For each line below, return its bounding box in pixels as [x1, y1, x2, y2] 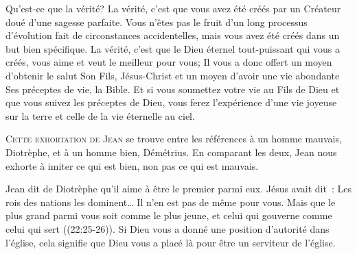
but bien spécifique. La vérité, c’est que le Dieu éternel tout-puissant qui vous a [5, 41, 340, 55]
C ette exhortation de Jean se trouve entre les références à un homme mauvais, [5, 131, 342, 146]
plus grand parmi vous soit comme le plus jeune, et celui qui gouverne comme [5, 208, 332, 223]
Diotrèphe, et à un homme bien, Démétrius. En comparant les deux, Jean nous [5, 144, 337, 159]
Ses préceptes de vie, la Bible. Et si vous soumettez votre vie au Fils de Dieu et [5, 81, 340, 96]
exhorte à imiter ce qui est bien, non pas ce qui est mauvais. [5, 158, 259, 173]
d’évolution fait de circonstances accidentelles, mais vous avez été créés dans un [5, 28, 340, 42]
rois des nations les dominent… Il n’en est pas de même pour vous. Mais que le [5, 194, 336, 209]
